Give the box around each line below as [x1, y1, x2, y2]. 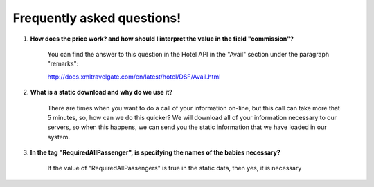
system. [47, 132, 71, 141]
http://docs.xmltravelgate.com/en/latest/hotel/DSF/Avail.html [47, 72, 221, 81]
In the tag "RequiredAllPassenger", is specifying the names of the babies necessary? [30, 148, 280, 157]
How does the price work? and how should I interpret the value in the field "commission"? [30, 35, 294, 43]
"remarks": [47, 59, 79, 68]
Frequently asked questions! [12, 10, 181, 26]
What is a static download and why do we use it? [30, 88, 173, 97]
